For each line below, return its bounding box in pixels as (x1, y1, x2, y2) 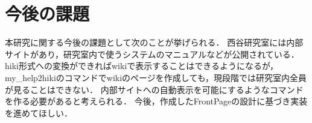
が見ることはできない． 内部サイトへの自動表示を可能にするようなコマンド (5, 83, 304, 95)
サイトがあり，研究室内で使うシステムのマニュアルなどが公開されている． (5, 47, 299, 60)
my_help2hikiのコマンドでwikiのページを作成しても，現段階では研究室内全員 (5, 71, 307, 83)
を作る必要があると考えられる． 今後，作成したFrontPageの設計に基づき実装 (5, 95, 308, 107)
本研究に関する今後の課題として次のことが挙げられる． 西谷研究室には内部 (5, 36, 304, 49)
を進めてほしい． (5, 106, 72, 119)
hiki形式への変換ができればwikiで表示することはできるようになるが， (5, 59, 279, 72)
